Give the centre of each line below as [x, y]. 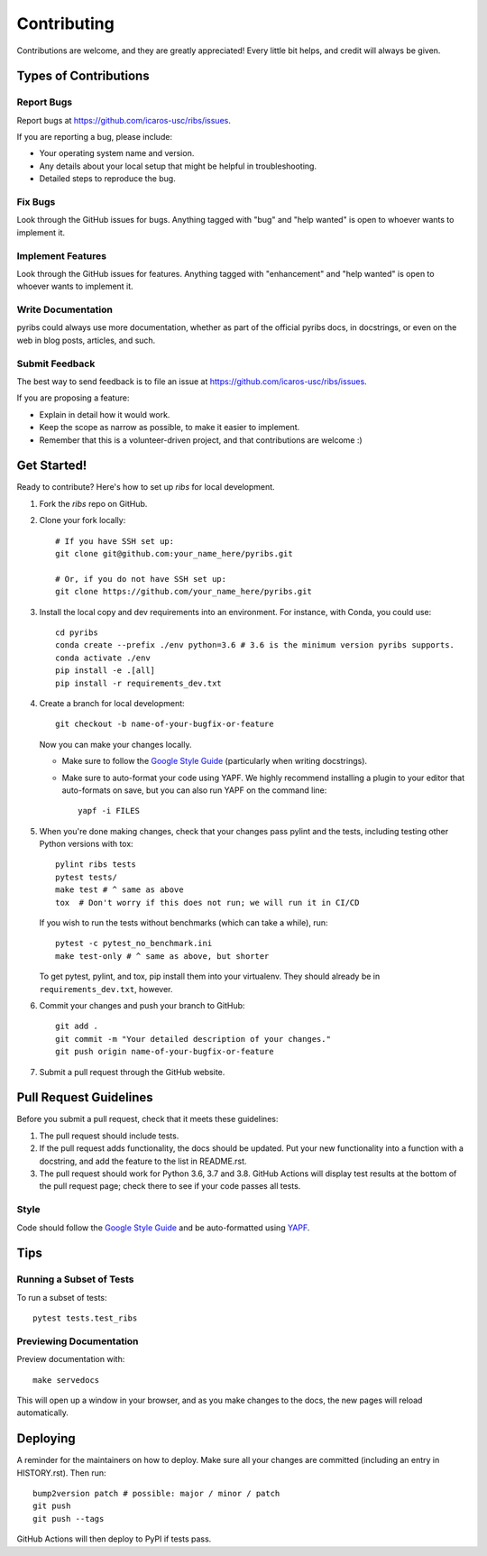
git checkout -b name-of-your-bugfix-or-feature [165, 724]
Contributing [65, 23]
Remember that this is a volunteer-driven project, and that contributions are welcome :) [201, 440]
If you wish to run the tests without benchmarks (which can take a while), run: [184, 923]
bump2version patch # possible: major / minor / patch [156, 1494]
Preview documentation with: [71, 1359]
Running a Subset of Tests [75, 1279]
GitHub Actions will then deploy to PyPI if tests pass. [114, 1539]
